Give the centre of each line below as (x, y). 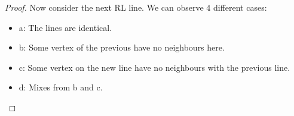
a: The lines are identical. (65, 27)
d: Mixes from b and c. (61, 87)
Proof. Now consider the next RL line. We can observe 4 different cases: (136, 7)
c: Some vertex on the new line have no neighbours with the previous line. (154, 67)
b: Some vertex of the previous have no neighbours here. (122, 47)
